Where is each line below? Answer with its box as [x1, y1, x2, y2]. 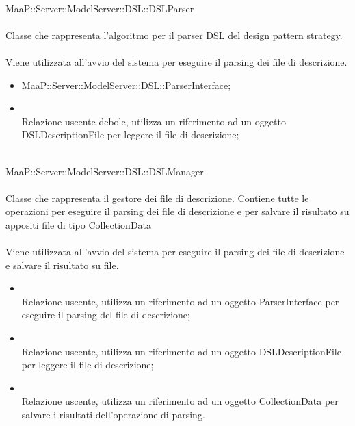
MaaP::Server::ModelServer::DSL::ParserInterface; [21, 77, 231, 92]
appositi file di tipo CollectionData [5, 217, 152, 231]
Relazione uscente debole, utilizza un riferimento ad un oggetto [21, 114, 286, 128]
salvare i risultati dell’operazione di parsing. [21, 408, 205, 422]
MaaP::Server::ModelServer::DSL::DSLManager [5, 164, 204, 178]
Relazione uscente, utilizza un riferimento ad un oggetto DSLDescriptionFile [21, 344, 341, 358]
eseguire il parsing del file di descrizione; [21, 308, 190, 322]
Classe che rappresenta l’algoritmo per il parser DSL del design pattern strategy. [5, 27, 343, 42]
